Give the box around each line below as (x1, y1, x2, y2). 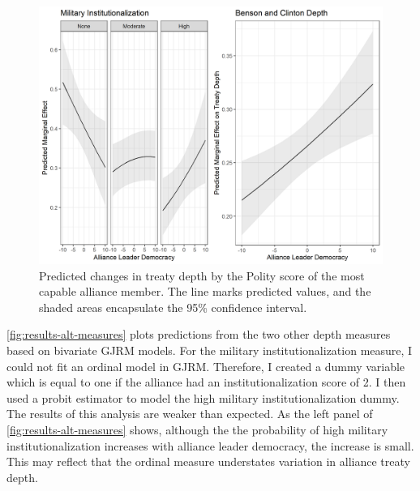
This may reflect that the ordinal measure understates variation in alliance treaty (6, 453, 410, 470)
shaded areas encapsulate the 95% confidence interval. (39, 298, 307, 315)
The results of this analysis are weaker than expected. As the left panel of (6, 405, 373, 422)
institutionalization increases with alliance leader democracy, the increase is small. (6, 437, 414, 454)
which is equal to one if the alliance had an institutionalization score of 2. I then (6, 374, 406, 391)
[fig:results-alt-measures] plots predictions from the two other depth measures (6, 326, 391, 343)
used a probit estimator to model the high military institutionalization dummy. (6, 389, 400, 406)
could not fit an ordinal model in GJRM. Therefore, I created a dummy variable (6, 357, 405, 374)
